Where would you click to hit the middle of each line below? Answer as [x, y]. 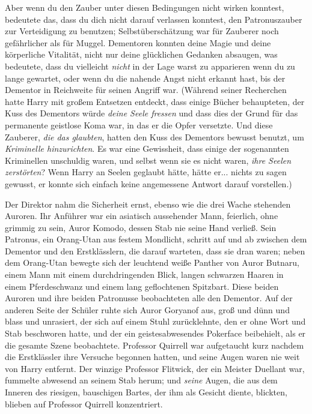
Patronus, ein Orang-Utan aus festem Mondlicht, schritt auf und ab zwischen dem [156, 239]
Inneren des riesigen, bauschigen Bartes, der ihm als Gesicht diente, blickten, [146, 392]
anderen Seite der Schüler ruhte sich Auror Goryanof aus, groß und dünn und [147, 309]
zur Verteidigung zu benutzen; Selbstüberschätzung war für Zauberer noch [142, 31]
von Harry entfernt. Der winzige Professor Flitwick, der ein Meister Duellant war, [155, 368]
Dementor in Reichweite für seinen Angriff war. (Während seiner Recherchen [146, 90]
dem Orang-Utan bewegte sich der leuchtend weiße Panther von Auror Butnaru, [152, 262]
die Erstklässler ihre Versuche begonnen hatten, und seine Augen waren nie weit [152, 357]
